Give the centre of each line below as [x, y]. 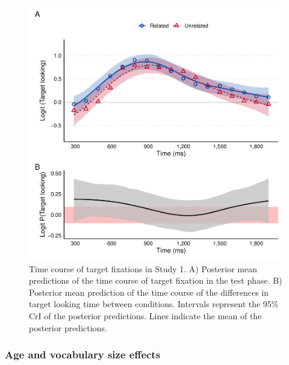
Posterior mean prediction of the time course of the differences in [149, 292]
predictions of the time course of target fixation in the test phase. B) [156, 280]
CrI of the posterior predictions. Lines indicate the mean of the [145, 315]
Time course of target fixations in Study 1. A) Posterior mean [143, 268]
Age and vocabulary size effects [83, 354]
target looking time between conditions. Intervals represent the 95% [154, 304]
